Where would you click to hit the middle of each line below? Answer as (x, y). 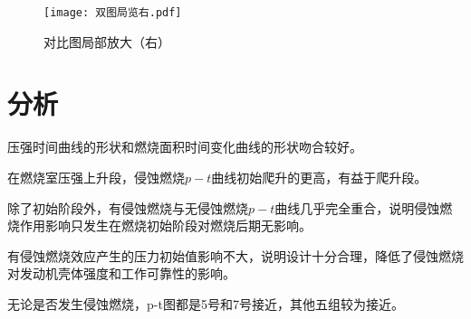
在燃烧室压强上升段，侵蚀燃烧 (96, 177)
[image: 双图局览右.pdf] (113, 13)
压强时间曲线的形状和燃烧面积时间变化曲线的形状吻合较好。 (185, 147)
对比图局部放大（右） (107, 41)
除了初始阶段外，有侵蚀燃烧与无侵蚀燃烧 (128, 207)
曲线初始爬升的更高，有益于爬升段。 (319, 177)
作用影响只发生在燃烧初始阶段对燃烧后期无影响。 (165, 225)
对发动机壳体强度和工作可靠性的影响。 (121, 273)
